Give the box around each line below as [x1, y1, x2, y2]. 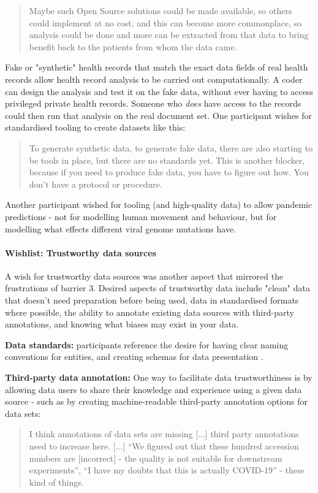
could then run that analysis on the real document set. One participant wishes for [5, 109, 312, 121]
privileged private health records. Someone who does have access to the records [5, 97, 301, 110]
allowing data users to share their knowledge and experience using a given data [5, 383, 302, 396]
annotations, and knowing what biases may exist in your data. [5, 318, 239, 331]
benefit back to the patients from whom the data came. [29, 40, 237, 53]
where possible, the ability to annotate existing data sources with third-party [5, 305, 294, 318]
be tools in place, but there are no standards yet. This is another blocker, [29, 153, 305, 166]
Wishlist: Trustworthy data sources [5, 246, 156, 259]
